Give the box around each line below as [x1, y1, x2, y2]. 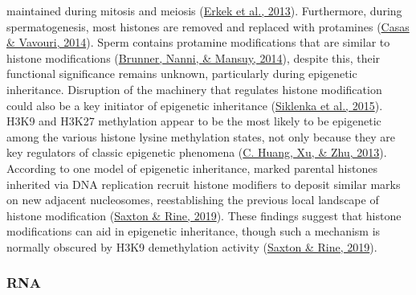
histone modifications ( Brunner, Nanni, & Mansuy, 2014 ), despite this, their [6, 49, 381, 66]
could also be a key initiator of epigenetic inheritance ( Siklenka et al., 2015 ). [6, 96, 383, 113]
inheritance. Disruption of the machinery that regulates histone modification [6, 80, 382, 97]
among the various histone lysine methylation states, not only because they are [6, 128, 395, 145]
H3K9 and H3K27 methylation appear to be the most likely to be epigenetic [6, 113, 381, 129]
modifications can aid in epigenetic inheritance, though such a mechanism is [6, 223, 381, 240]
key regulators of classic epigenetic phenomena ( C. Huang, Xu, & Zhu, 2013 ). [6, 144, 387, 161]
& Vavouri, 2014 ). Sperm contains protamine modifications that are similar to [6, 34, 390, 51]
